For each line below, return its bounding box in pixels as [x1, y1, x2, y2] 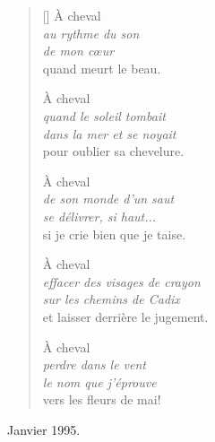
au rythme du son [42, 23, 140, 42]
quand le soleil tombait [42, 106, 166, 125]
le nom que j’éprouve [42, 372, 157, 391]
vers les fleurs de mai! [42, 390, 161, 409]
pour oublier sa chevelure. [42, 142, 185, 160]
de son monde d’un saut [42, 189, 175, 208]
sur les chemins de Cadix [42, 290, 180, 308]
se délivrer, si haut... [42, 206, 157, 225]
